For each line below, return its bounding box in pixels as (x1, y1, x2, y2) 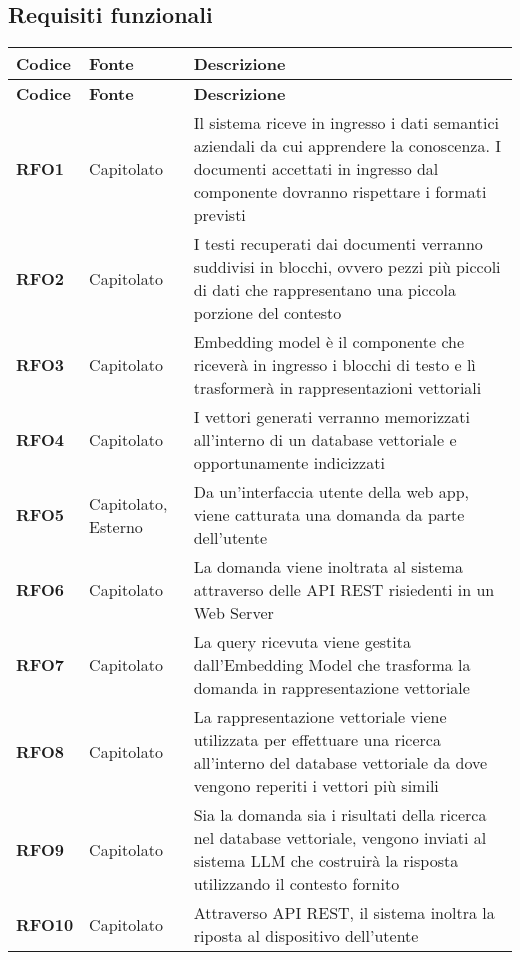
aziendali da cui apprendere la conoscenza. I (193, 134, 501, 158)
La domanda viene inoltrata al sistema (193, 555, 463, 579)
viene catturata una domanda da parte (193, 503, 465, 527)
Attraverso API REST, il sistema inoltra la (193, 901, 495, 925)
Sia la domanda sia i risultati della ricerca (193, 803, 487, 827)
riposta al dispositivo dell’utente (193, 924, 419, 948)
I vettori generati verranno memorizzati (193, 405, 470, 429)
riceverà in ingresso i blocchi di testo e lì (193, 353, 476, 377)
